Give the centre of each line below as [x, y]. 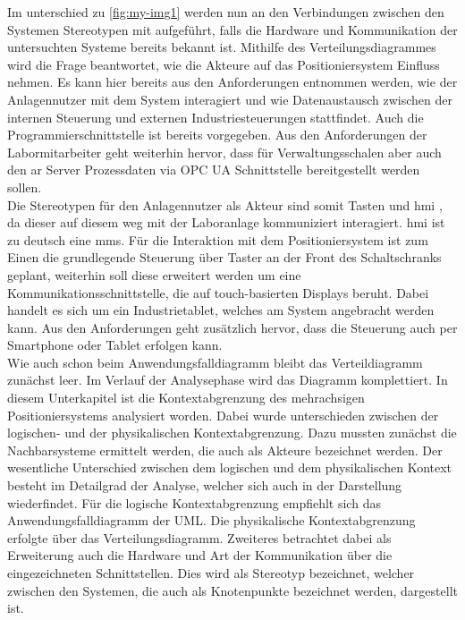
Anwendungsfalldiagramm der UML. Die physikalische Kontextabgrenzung [211, 520]
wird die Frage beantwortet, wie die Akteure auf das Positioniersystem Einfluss [224, 64]
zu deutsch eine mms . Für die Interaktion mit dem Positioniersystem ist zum [218, 239]
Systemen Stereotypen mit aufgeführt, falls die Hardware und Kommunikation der [232, 29]
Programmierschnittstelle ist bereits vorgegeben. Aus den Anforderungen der [217, 135]
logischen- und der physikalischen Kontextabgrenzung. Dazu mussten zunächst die [232, 433]
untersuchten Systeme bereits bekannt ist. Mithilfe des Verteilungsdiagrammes [222, 47]
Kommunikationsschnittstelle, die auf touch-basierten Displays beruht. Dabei [218, 292]
